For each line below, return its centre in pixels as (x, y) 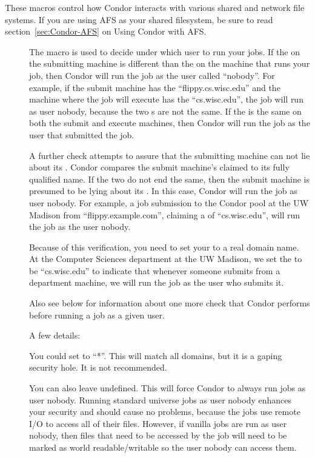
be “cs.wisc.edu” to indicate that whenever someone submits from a (155, 270)
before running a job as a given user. (97, 315)
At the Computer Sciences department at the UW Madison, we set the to (166, 259)
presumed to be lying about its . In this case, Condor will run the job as (163, 191)
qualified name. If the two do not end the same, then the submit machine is (169, 179)
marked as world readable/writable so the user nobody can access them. (163, 447)
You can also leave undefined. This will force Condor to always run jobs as (167, 388)
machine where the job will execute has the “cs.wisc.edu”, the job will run (166, 99)
